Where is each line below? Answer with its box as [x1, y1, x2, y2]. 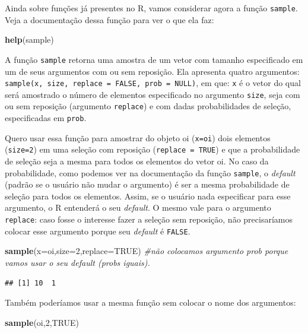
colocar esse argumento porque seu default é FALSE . [5, 224, 190, 237]
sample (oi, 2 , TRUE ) [5, 316, 80, 328]
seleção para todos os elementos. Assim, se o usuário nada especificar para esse [5, 189, 291, 202]
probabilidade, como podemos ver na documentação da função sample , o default [5, 166, 296, 179]
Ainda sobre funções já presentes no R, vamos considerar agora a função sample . [5, 2, 298, 14]
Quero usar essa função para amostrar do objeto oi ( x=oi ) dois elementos [5, 131, 271, 144]
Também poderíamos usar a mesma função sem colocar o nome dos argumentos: [5, 296, 296, 309]
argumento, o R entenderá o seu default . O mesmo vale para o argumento [5, 201, 271, 214]
